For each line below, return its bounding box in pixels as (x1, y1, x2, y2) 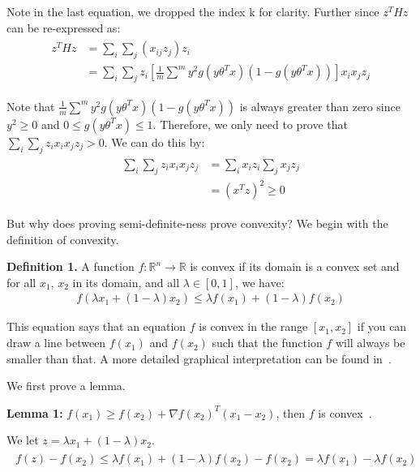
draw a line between (6, 334, 106, 351)
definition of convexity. (6, 230, 119, 247)
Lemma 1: (6, 404, 63, 421)
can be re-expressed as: (6, 19, 121, 36)
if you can (357, 318, 407, 335)
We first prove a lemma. (6, 377, 126, 394)
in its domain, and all (72, 273, 180, 290)
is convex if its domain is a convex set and (190, 258, 400, 275)
